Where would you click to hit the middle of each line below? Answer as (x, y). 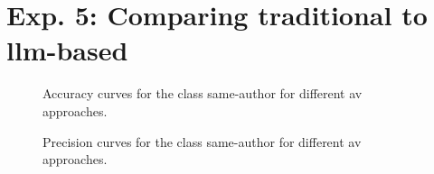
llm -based (67, 50)
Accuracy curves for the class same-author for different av (203, 93)
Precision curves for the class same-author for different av (202, 141)
